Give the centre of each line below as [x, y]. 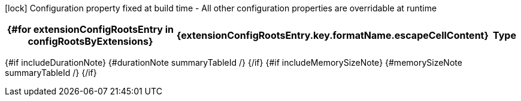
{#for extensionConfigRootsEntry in [90, 29]
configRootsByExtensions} [90, 41]
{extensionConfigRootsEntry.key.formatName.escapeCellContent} [332, 35]
